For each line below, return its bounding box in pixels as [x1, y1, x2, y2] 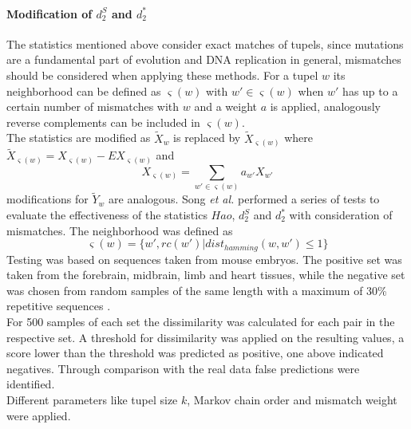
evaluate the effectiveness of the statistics [6, 207, 207, 223]
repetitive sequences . [6, 297, 111, 314]
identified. [6, 376, 55, 392]
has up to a [342, 82, 398, 99]
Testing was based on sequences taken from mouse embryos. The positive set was [6, 250, 402, 267]
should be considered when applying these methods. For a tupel [6, 66, 318, 83]
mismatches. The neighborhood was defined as [6, 222, 233, 238]
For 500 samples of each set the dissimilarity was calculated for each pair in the [6, 313, 395, 330]
